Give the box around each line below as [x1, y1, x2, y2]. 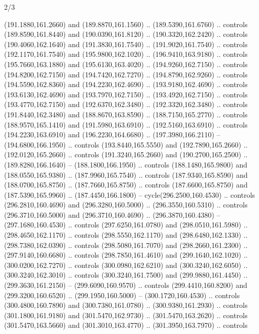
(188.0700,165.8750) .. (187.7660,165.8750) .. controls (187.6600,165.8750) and [4, 179, 248, 190]
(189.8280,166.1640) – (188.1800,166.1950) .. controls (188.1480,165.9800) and [4, 159, 247, 170]
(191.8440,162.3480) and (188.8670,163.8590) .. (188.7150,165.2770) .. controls [4, 109, 248, 119]
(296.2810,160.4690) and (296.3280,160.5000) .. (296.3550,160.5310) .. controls [4, 199, 248, 210]
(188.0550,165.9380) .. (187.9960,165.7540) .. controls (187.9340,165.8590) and [4, 169, 248, 180]
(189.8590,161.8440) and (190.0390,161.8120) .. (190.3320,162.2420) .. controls [4, 29, 248, 39]
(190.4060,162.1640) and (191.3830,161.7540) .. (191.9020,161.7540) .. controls [4, 38, 248, 49]
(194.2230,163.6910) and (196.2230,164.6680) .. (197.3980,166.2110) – [4, 129, 221, 140]
